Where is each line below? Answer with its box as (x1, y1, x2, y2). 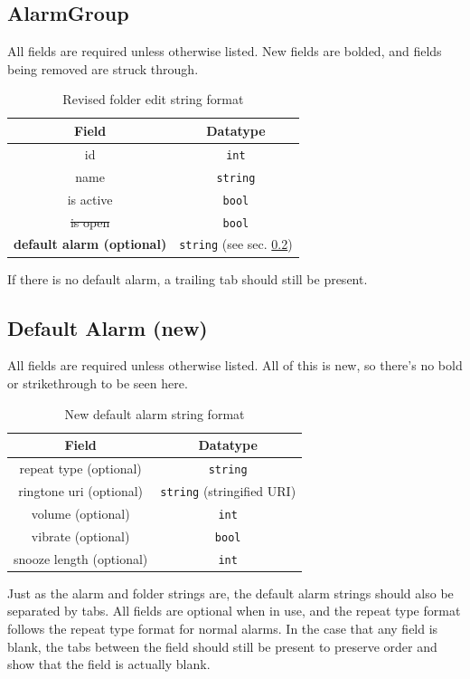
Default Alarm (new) (7, 313, 208, 341)
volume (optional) (31, 503, 130, 522)
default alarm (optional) (14, 234, 167, 253)
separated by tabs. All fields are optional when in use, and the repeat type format (7, 601, 461, 620)
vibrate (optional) (31, 526, 130, 545)
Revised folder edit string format (62, 90, 244, 109)
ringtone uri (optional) (18, 481, 144, 500)
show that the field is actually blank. (7, 655, 211, 674)
